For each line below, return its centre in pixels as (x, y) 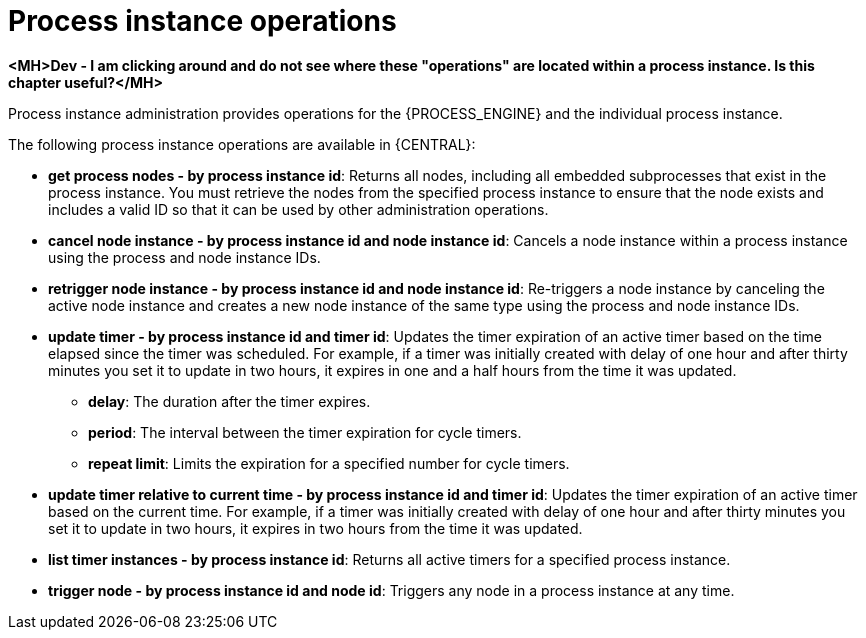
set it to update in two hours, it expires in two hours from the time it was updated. (315, 528)
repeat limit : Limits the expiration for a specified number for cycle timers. (329, 463)
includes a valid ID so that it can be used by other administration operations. (298, 209)
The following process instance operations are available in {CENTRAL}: (242, 144)
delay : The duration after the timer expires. (229, 401)
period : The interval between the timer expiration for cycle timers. (305, 432)
